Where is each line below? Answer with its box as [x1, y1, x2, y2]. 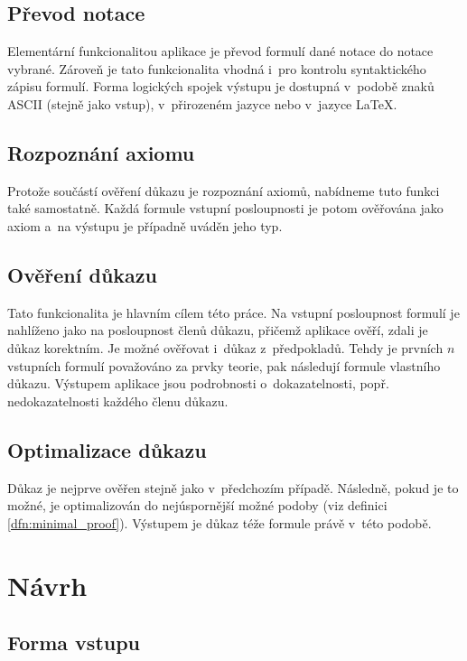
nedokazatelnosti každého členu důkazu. [7, 391, 229, 410]
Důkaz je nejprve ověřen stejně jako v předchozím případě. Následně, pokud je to [7, 478, 459, 497]
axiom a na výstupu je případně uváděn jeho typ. [7, 216, 283, 235]
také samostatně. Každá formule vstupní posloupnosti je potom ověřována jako [7, 199, 444, 218]
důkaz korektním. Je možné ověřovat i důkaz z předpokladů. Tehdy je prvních [7, 338, 444, 357]
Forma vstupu [7, 628, 141, 656]
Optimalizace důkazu [7, 435, 207, 463]
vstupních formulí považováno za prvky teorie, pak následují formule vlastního [7, 356, 441, 375]
